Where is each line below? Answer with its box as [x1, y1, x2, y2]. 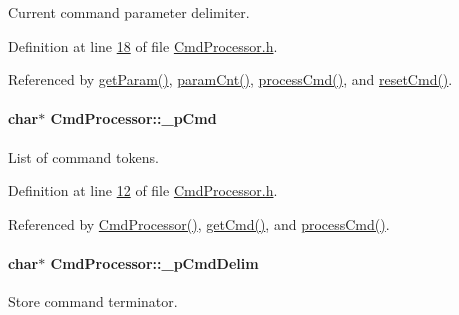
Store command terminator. [8, 291, 178, 312]
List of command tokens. [8, 146, 159, 167]
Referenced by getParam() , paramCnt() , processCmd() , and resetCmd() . [8, 69, 453, 90]
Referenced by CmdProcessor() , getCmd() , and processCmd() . [8, 213, 390, 234]
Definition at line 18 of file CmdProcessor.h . [8, 35, 278, 56]
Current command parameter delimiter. [8, 2, 250, 22]
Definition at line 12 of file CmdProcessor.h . [8, 180, 278, 201]
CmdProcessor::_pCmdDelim [50, 252, 259, 273]
